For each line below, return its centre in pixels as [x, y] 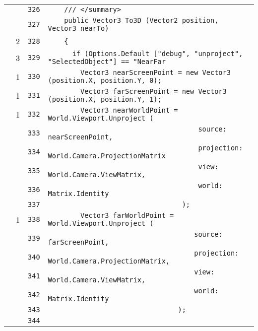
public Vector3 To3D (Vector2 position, [141, 20]
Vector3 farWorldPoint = [127, 215]
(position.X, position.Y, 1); [105, 99]
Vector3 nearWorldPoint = [129, 110]
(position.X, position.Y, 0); [105, 80]
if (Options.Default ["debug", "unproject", [158, 54]
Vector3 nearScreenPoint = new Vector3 [156, 72]
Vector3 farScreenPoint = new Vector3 [154, 91]
